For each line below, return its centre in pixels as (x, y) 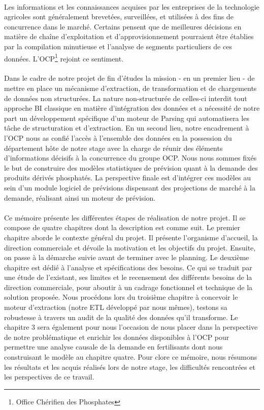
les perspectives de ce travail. (49, 377)
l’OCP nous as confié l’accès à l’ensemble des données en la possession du (118, 137)
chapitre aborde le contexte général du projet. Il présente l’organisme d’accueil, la (131, 237)
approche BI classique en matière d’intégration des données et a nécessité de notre (132, 108)
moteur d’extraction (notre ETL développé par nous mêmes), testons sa (116, 307)
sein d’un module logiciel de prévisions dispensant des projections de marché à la (130, 187)
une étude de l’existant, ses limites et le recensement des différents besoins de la (128, 277)
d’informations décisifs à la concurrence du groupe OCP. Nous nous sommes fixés (130, 158)
